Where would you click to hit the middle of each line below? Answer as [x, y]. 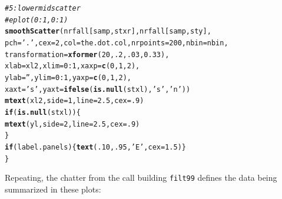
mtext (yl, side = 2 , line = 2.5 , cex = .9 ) [72, 124]
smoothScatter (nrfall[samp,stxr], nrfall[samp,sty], [108, 31]
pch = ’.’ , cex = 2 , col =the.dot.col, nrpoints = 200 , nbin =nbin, [117, 43]
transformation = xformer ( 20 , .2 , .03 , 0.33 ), [87, 54]
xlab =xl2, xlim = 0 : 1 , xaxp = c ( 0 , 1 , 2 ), [72, 66]
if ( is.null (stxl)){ [43, 112]
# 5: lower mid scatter [43, 8]
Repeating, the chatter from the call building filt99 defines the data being [141, 178]
